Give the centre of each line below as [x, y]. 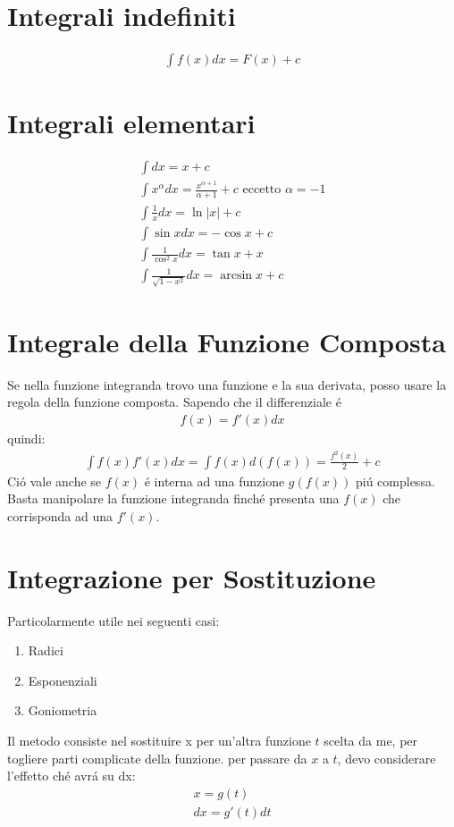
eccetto [262, 190]
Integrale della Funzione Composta [227, 341]
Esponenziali [63, 680]
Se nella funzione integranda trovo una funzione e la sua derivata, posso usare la [227, 384]
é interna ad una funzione [214, 481]
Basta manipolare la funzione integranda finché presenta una [173, 498]
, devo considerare [387, 758]
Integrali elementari [131, 123]
